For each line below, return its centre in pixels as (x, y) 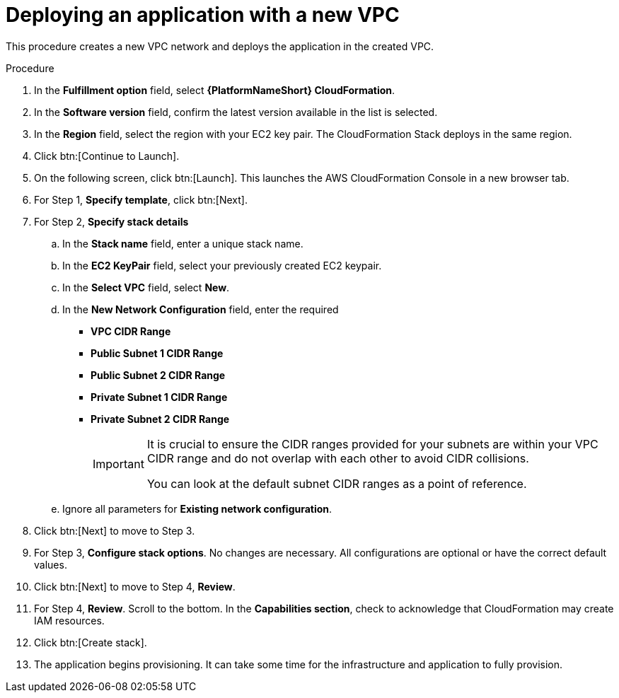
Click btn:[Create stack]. (91, 642)
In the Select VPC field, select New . (146, 287)
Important (118, 464)
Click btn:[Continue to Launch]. (107, 156)
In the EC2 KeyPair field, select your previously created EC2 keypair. (222, 265)
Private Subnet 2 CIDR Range (160, 419)
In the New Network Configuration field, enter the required (201, 309)
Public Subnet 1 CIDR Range (157, 353)
